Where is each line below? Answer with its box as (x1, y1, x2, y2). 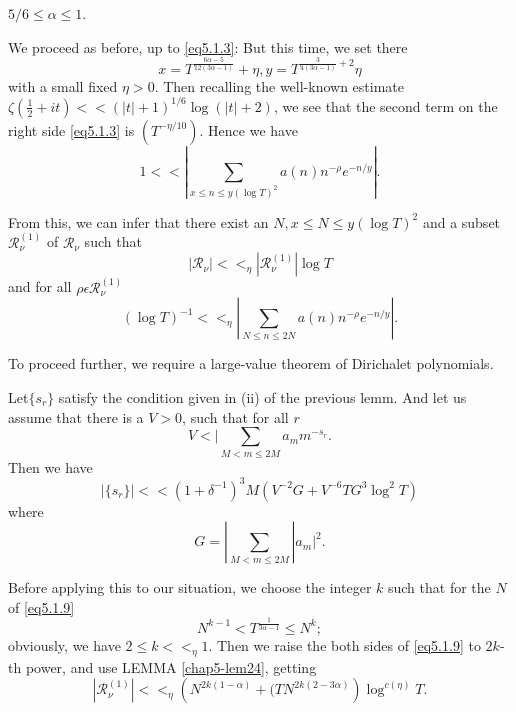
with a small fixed (8, 75, 118, 96)
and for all (8, 276, 72, 297)
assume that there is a (8, 406, 144, 427)
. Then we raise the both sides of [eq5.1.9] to (208, 634, 481, 655)
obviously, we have (8, 634, 121, 655)
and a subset (422, 211, 501, 232)
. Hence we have (199, 119, 298, 140)
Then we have (8, 456, 93, 477)
